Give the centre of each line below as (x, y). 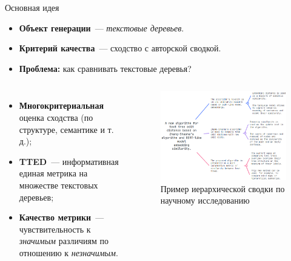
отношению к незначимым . (69, 252)
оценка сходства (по (56, 117)
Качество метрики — (62, 217)
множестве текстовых (59, 185)
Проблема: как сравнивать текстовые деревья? (105, 68)
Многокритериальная (61, 105)
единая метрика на (53, 173)
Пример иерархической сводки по (222, 188)
